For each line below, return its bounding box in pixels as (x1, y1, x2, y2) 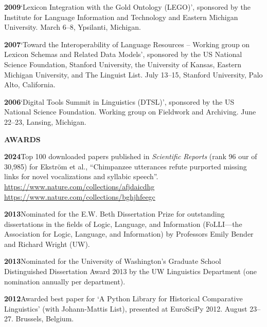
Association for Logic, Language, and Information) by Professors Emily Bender (4, 228, 254, 239)
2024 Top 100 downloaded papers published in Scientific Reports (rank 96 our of (4, 151, 257, 162)
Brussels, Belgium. (15, 313, 74, 324)
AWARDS (4, 133, 41, 144)
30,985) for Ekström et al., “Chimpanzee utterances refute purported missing (4, 161, 247, 171)
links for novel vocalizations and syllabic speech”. (4, 171, 158, 182)
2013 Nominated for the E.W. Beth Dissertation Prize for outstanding (4, 208, 225, 219)
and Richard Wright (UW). (4, 238, 90, 249)
